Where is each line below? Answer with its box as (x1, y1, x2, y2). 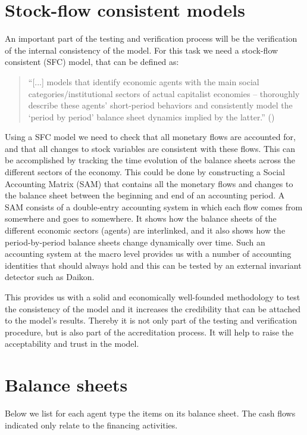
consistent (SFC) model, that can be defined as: (5, 55, 179, 68)
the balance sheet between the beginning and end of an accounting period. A (5, 189, 285, 201)
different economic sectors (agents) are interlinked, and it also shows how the (5, 224, 286, 237)
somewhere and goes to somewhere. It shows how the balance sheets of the (5, 212, 277, 225)
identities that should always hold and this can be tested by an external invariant (5, 259, 302, 271)
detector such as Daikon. (5, 271, 95, 283)
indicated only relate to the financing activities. (5, 418, 178, 431)
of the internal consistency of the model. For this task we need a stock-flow (5, 44, 278, 56)
